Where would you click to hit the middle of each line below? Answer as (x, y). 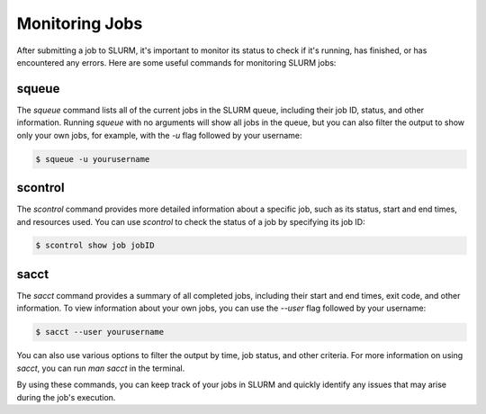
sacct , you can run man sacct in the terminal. (101, 368)
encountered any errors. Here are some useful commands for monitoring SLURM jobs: (176, 62)
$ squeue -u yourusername (93, 159)
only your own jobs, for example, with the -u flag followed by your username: (159, 135)
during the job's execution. (66, 397)
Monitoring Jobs (80, 23)
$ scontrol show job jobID (95, 246)
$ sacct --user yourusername (100, 332)
